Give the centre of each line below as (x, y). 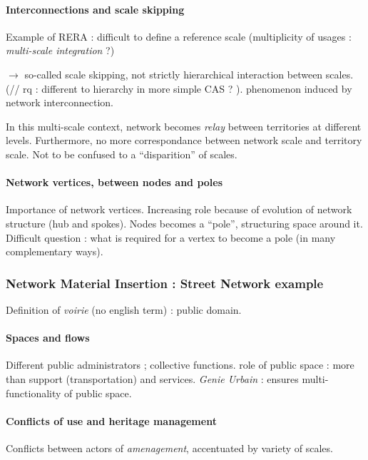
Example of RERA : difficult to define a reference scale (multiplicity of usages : (179, 36)
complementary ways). (55, 251)
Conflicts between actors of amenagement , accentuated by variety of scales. (169, 448)
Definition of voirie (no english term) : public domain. (124, 309)
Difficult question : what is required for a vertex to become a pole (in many (171, 237)
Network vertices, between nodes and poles (114, 182)
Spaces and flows (48, 338)
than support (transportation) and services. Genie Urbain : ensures (152, 378)
